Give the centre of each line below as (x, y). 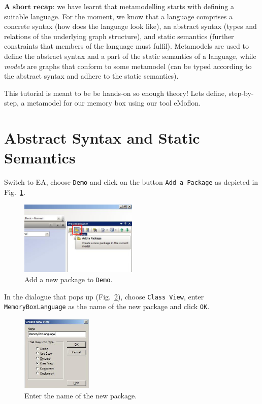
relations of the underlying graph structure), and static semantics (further (119, 36)
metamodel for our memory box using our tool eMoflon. (114, 103)
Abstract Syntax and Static (102, 138)
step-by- (241, 93)
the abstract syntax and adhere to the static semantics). (91, 76)
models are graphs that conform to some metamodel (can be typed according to (128, 66)
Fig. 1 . (15, 192)
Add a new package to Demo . (69, 279)
